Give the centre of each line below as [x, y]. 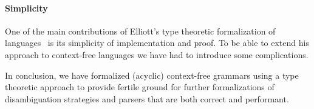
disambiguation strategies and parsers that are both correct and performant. [147, 98]
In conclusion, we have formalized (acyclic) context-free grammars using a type [152, 75]
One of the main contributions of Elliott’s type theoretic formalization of [140, 31]
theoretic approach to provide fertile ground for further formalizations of [140, 87]
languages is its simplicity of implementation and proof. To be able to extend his [157, 43]
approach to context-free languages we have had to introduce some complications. [157, 54]
